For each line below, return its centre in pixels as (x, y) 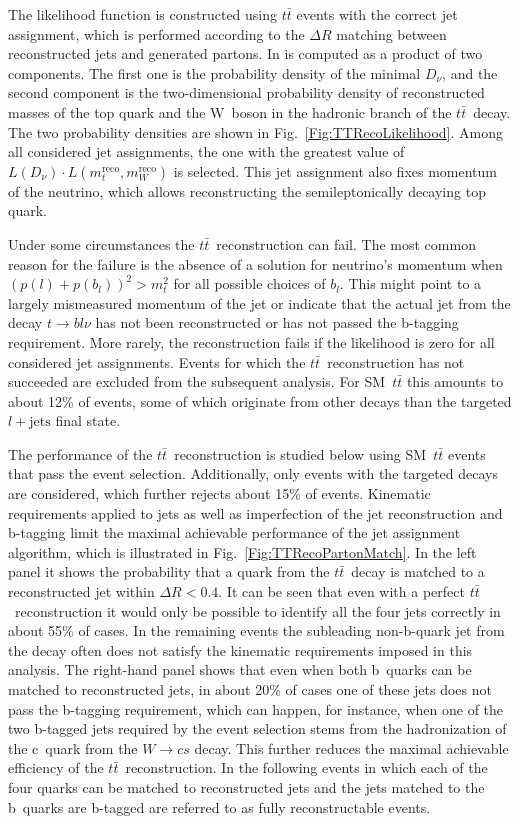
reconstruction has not (396, 361)
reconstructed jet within (81, 591)
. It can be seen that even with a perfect (341, 591)
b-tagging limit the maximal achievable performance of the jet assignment (234, 532)
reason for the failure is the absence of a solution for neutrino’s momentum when (255, 263)
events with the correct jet (377, 14)
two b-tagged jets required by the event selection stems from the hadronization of (257, 728)
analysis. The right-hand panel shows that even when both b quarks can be (240, 669)
